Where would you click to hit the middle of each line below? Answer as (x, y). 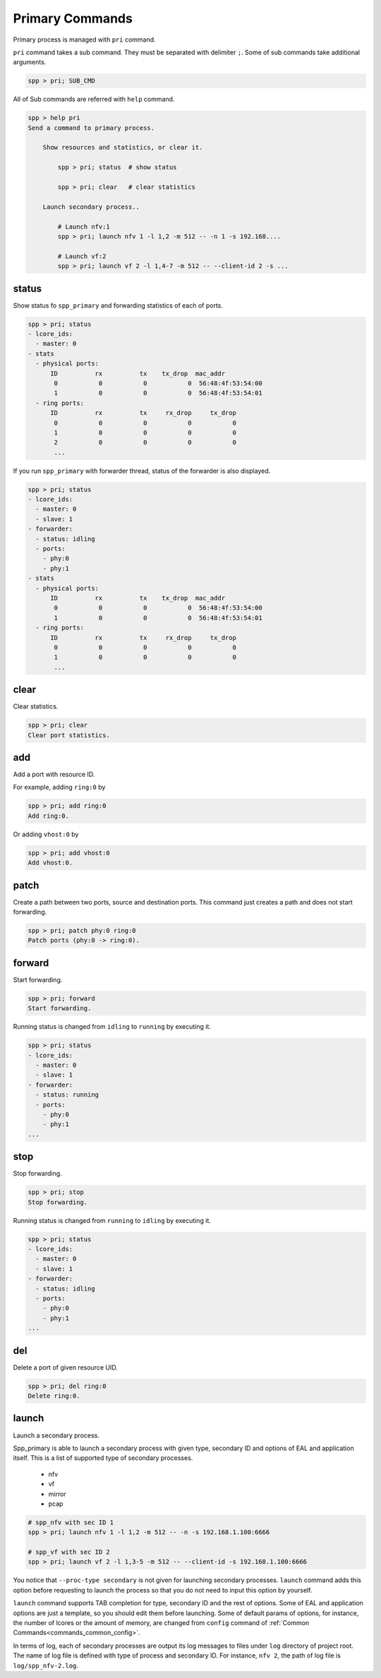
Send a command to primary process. (91, 128)
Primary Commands (73, 18)
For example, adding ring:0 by (59, 787)
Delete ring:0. (54, 1396)
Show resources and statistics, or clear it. (123, 147)
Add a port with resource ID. (54, 774)
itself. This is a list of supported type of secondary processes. (103, 1458)
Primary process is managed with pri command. (84, 40)
